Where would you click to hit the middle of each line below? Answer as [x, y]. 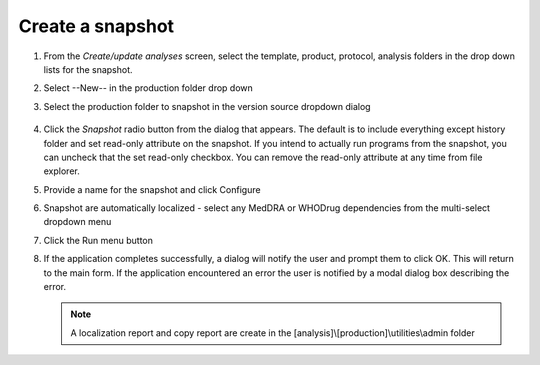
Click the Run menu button [98, 240]
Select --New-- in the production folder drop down [148, 88]
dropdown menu [77, 222]
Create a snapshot [96, 26]
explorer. [61, 171]
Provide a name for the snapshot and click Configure [152, 189]
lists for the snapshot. [88, 69]
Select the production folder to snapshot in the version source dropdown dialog [207, 106]
